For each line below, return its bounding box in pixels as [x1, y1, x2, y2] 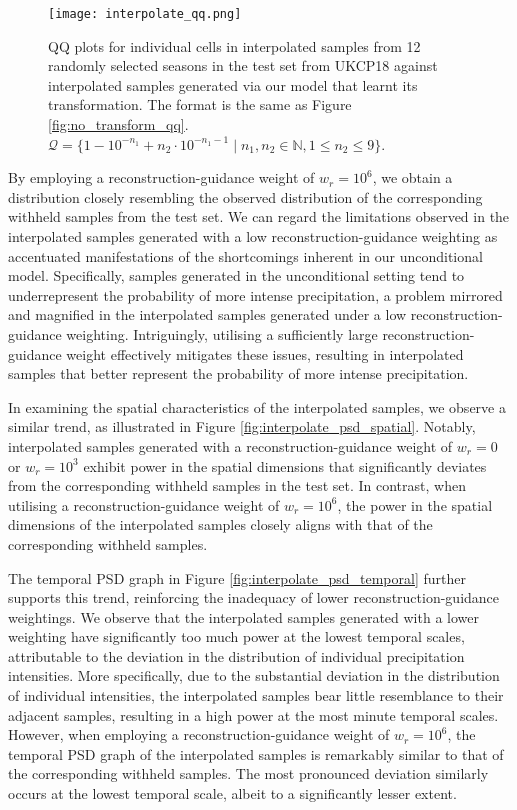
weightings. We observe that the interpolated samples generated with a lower [8, 606, 479, 627]
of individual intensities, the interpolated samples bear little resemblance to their [8, 685, 504, 706]
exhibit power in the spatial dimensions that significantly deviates [83, 455, 487, 476]
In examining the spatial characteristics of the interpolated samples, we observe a [8, 396, 506, 417]
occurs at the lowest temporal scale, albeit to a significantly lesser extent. [8, 783, 457, 804]
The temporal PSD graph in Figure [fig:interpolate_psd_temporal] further [8, 567, 466, 588]
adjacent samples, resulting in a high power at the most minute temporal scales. [8, 704, 499, 725]
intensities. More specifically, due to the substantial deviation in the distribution [8, 665, 500, 686]
